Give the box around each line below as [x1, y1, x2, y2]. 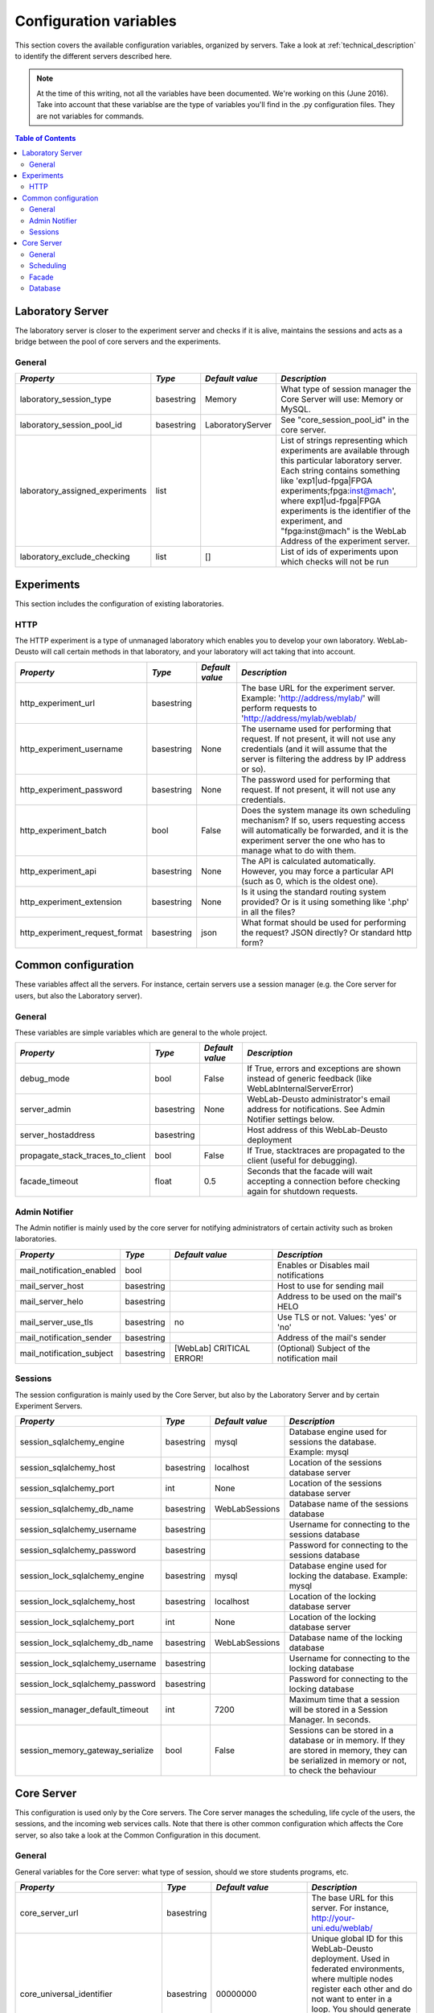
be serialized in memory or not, [289, 1755, 407, 1767]
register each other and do [311, 1983, 413, 1994]
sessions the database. [289, 1436, 377, 1448]
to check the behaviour [289, 1765, 377, 1776]
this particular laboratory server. [280, 455, 403, 466]
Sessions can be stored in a [289, 1725, 394, 1736]
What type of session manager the [280, 383, 411, 395]
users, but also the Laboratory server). [14, 990, 142, 1000]
